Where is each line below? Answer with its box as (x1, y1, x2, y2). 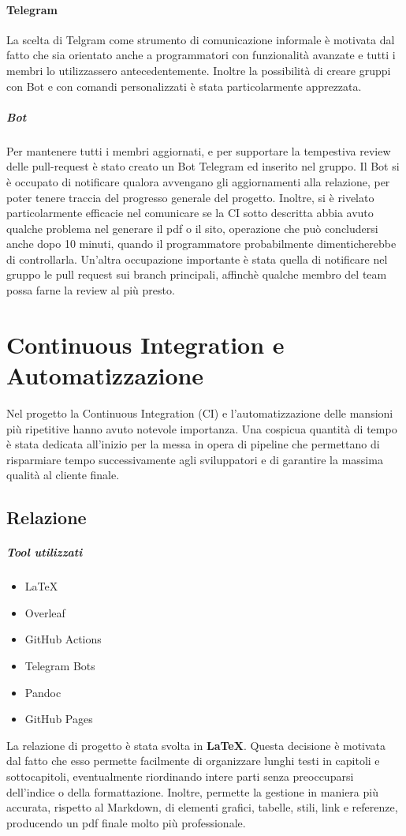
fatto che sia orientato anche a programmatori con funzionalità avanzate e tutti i (6, 47, 396, 63)
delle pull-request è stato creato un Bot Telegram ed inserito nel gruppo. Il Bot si (6, 158, 400, 174)
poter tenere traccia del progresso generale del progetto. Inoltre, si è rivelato (6, 189, 374, 205)
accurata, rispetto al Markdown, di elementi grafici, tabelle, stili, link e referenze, (6, 799, 398, 815)
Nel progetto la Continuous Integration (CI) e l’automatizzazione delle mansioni (6, 404, 393, 421)
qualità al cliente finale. (6, 467, 120, 483)
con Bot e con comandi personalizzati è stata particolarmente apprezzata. (6, 77, 362, 94)
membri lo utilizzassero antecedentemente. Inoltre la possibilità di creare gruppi (6, 62, 391, 78)
